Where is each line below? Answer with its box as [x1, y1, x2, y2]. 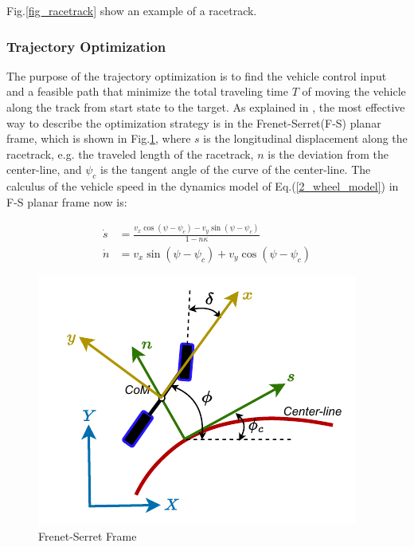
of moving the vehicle [302, 83, 406, 100]
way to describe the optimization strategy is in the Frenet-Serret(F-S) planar [6, 114, 381, 131]
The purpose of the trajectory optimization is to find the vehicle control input [6, 67, 387, 84]
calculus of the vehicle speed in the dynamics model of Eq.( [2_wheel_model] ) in [6, 178, 399, 195]
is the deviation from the [268, 145, 389, 162]
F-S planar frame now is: [6, 193, 127, 210]
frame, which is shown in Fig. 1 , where [6, 130, 191, 147]
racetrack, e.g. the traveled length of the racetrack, [6, 145, 254, 162]
